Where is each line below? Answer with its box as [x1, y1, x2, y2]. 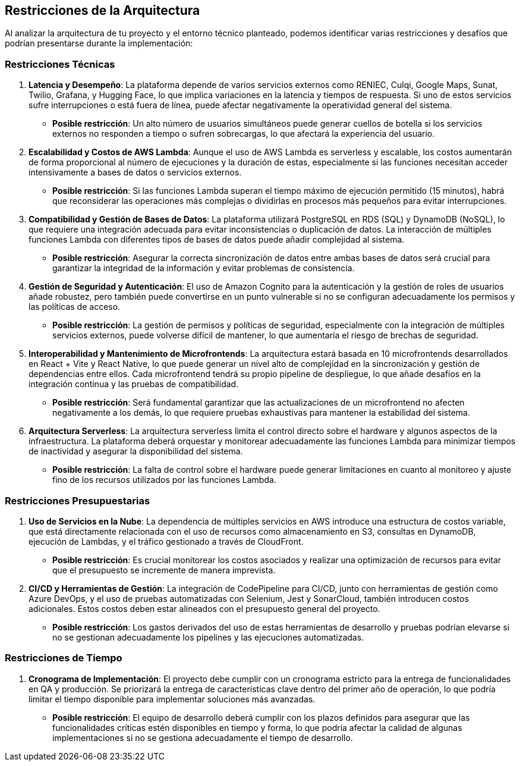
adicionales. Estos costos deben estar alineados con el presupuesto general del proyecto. [29, 603, 380, 614]
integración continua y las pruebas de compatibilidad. [29, 379, 239, 390]
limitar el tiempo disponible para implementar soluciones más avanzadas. [29, 693, 316, 704]
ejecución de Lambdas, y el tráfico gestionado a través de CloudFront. [29, 536, 304, 547]
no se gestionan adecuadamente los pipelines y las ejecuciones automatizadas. [52, 632, 364, 642]
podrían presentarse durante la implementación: [5, 38, 193, 49]
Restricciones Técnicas [5, 58, 115, 70]
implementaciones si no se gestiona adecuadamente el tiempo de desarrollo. [52, 732, 353, 743]
